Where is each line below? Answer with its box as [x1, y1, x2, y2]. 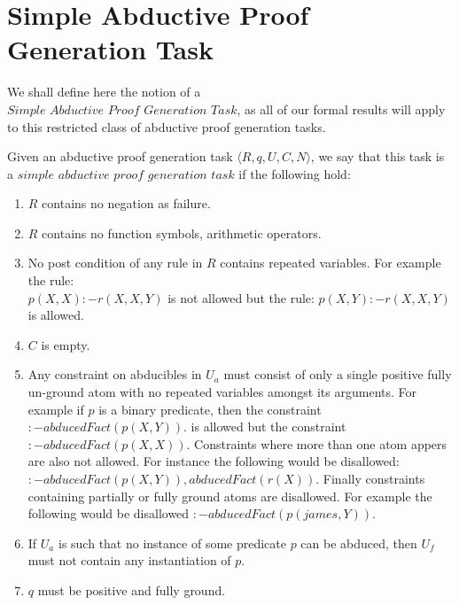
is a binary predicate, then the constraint [98, 399, 322, 418]
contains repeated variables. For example [220, 253, 441, 272]
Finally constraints [323, 469, 425, 487]
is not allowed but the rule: [167, 288, 315, 306]
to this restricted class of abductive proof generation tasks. [7, 117, 326, 136]
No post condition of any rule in [27, 253, 203, 272]
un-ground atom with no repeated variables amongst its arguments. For [27, 383, 417, 401]
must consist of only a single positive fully [223, 365, 452, 384]
